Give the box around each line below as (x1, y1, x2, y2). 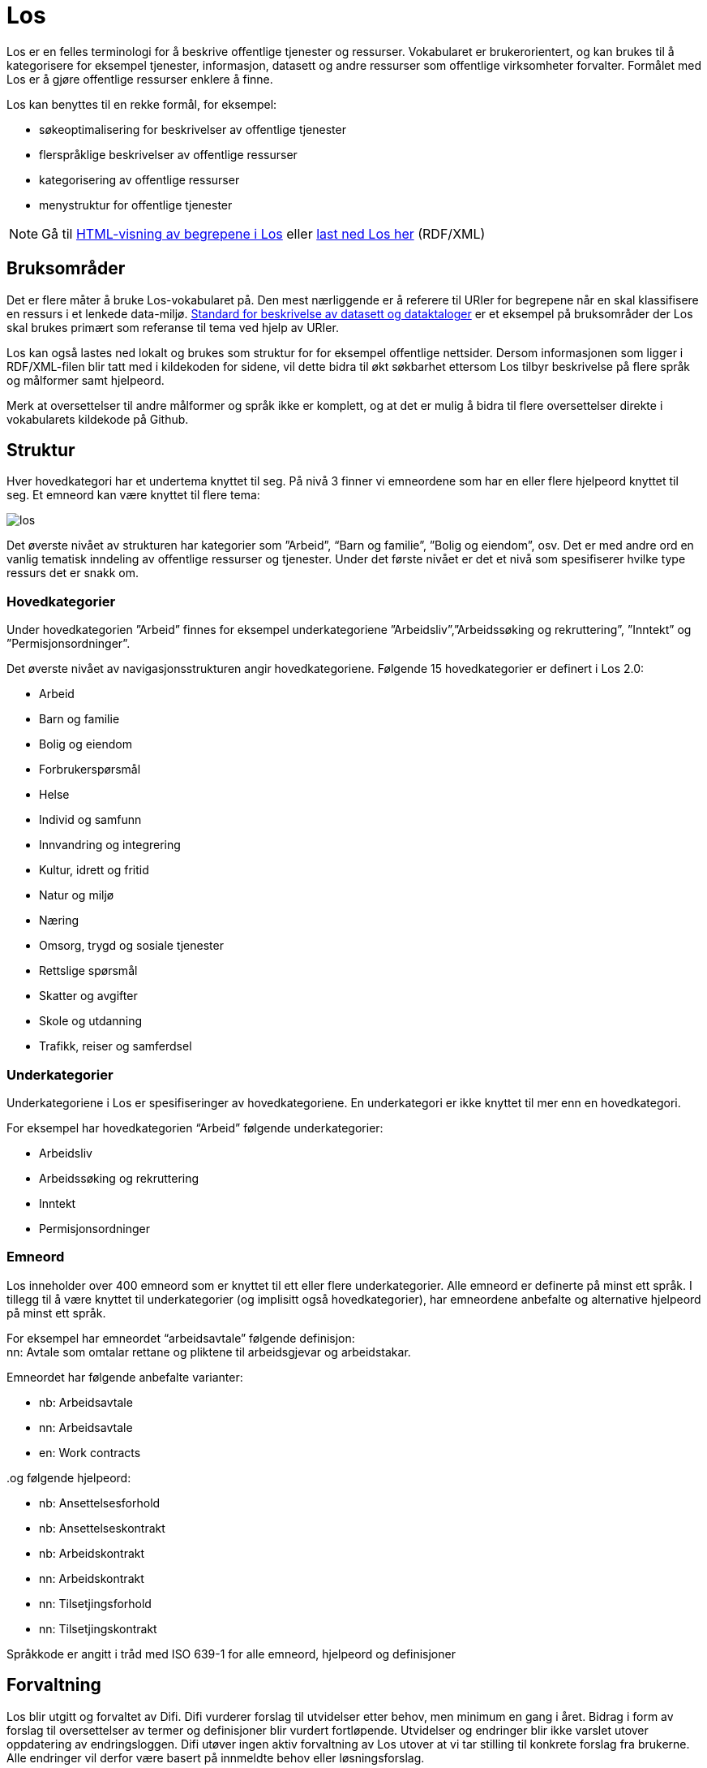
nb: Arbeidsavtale (39, 1395, 133, 1409)
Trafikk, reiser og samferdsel (39, 1039, 192, 1054)
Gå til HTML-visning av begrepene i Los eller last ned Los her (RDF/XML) (41, 225, 486, 242)
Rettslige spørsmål (39, 964, 138, 978)
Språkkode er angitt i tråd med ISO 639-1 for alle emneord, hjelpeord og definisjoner (6, 1646, 456, 1661)
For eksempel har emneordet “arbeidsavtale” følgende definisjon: (6, 1330, 355, 1345)
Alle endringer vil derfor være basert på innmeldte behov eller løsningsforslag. (6, 1750, 425, 1765)
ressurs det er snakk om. (6, 566, 139, 580)
